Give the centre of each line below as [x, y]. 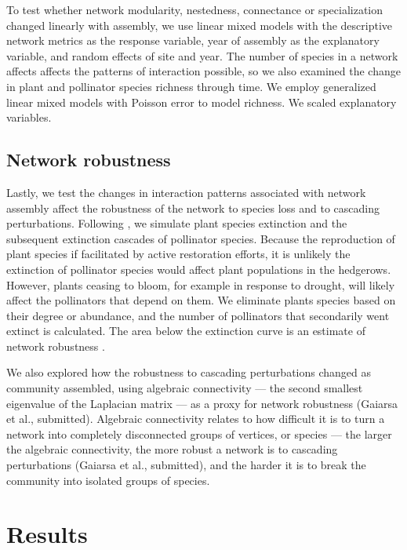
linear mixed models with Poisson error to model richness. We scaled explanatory [202, 102]
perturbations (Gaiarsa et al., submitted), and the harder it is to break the [186, 465]
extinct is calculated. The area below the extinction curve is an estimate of [186, 331]
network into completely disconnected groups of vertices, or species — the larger [199, 433]
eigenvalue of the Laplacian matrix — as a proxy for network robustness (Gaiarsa [202, 403]
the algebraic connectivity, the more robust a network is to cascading [172, 449]
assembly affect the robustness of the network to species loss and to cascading [193, 208]
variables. [29, 117]
